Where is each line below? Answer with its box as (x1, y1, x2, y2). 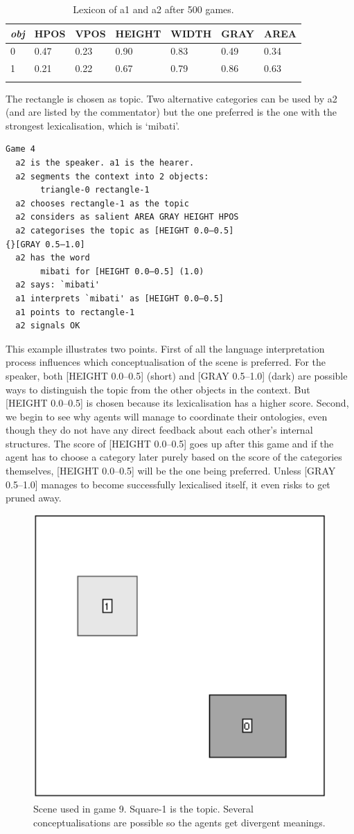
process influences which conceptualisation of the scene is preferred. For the (6, 355, 326, 369)
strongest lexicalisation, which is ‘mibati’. (6, 118, 180, 132)
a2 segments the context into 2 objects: (15, 171, 209, 181)
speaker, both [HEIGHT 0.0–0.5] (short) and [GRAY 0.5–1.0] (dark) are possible (6, 368, 348, 382)
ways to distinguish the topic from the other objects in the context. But (6, 382, 310, 396)
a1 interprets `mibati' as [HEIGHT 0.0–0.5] (15, 293, 224, 303)
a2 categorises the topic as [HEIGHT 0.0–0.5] (15, 225, 234, 236)
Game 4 (6, 144, 35, 154)
